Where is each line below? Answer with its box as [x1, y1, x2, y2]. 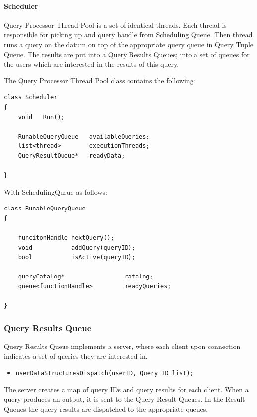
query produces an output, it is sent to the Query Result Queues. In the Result [4, 394, 245, 404]
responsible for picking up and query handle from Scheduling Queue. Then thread [4, 29, 253, 40]
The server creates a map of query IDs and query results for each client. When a [4, 384, 249, 394]
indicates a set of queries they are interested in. [4, 350, 148, 361]
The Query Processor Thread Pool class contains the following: [4, 75, 195, 85]
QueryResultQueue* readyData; [18, 152, 125, 159]
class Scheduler [4, 94, 58, 101]
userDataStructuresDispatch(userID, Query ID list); [15, 370, 193, 377]
